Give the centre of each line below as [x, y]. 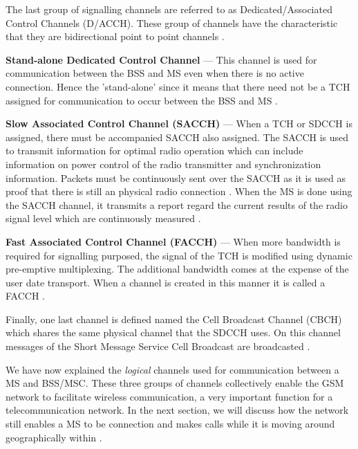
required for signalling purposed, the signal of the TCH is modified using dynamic [179, 255]
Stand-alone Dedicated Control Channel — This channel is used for [161, 59]
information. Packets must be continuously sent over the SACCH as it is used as [176, 177]
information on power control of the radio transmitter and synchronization [163, 164]
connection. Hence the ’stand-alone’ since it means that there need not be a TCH [178, 86]
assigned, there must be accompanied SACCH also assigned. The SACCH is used [177, 137]
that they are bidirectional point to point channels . [115, 36]
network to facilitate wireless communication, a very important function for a [169, 396]
